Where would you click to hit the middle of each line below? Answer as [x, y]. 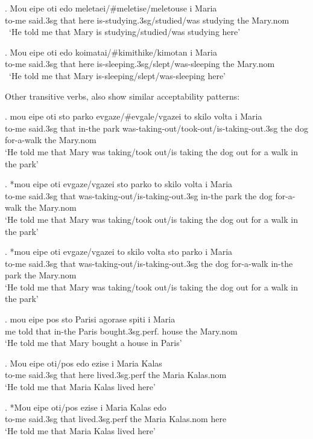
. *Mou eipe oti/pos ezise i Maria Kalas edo [86, 407]
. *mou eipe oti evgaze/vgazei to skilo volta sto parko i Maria [119, 252]
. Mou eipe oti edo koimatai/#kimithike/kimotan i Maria [111, 52]
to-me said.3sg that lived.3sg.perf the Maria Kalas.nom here [116, 419]
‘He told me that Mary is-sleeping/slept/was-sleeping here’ [117, 75]
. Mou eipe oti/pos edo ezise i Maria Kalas [84, 363]
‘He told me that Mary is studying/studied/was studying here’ [125, 32]
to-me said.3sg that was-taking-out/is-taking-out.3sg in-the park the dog [139, 195]
